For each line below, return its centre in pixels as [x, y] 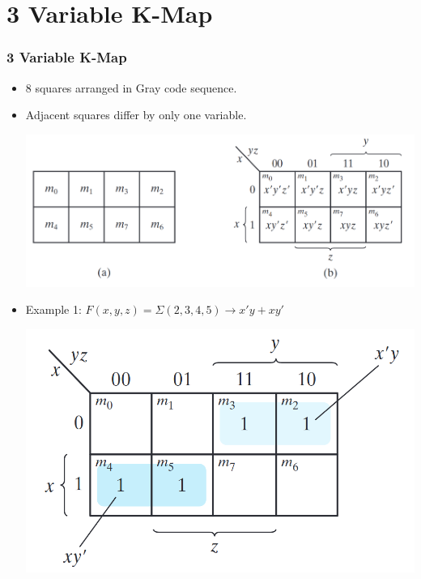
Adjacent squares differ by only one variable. [136, 115]
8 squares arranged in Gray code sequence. [131, 87]
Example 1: [53, 309]
